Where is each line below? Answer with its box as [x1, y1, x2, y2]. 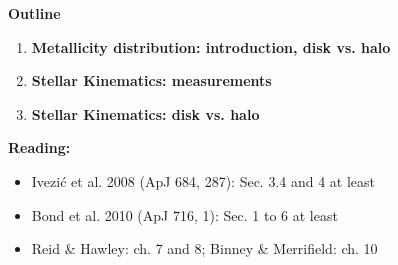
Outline [8, 3, 61, 23]
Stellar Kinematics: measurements [31, 70, 272, 91]
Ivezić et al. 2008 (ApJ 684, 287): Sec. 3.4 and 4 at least [31, 170, 376, 191]
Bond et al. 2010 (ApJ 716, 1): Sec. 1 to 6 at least [31, 204, 338, 225]
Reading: [8, 137, 71, 158]
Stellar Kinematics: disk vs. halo [31, 103, 260, 124]
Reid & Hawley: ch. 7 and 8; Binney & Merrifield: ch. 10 [31, 238, 378, 259]
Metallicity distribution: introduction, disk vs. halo [31, 36, 391, 57]
